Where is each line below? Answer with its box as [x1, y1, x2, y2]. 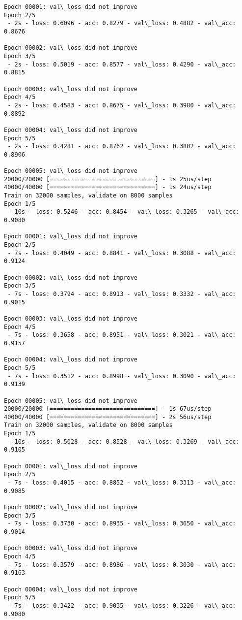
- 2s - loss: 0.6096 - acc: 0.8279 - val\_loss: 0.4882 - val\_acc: [7, 20, 236, 27]
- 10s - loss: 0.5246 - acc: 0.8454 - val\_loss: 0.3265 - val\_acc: [7, 208, 240, 216]
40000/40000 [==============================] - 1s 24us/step [4, 184, 212, 191]
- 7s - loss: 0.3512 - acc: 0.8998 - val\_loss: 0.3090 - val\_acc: [7, 372, 236, 380]
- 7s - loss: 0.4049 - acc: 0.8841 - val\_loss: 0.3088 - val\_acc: [7, 249, 236, 257]
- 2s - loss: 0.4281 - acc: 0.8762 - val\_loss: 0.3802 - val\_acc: [7, 143, 236, 150]
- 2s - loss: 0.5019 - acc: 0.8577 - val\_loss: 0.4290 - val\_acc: [7, 61, 236, 68]
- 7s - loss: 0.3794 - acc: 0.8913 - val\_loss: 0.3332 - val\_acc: [7, 290, 236, 297]
